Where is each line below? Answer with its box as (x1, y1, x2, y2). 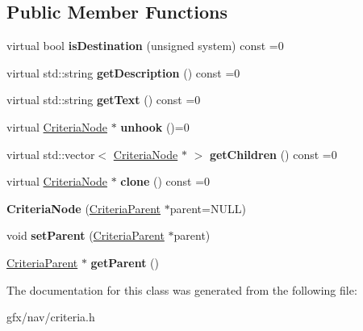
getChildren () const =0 (209, 145, 337, 162)
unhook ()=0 (120, 118, 190, 135)
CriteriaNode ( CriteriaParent (6, 199, 161, 216)
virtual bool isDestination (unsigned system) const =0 (6, 37, 284, 54)
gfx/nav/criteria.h (6, 308, 95, 325)
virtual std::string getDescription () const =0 (6, 64, 240, 81)
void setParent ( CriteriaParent (6, 227, 165, 244)
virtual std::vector (6, 145, 95, 162)
